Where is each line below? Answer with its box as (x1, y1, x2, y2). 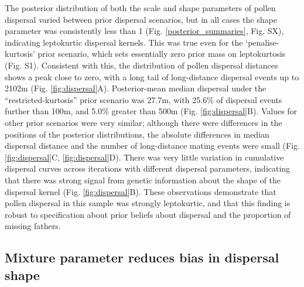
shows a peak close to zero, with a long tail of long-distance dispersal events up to (5, 70, 299, 83)
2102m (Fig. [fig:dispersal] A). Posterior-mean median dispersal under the (5, 82, 267, 94)
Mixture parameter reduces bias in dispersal (5, 248, 279, 266)
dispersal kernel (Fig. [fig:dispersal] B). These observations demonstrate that (5, 185, 276, 197)
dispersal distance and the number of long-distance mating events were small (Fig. (5, 139, 300, 152)
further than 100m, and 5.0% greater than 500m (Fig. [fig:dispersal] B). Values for (5, 105, 298, 117)
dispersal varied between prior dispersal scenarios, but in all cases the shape (5, 13, 277, 25)
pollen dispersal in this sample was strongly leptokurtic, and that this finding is (5, 197, 291, 209)
